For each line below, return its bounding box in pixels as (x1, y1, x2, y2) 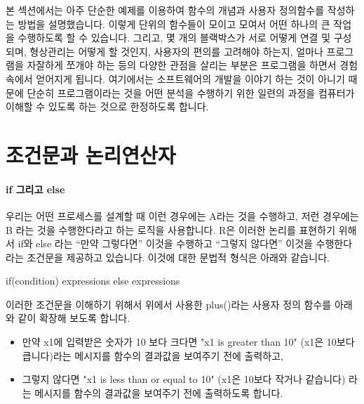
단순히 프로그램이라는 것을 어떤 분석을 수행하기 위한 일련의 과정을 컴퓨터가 (27, 85, 355, 100)
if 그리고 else (6, 181, 65, 196)
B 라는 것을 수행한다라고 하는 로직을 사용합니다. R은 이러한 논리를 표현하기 (6, 222, 336, 237)
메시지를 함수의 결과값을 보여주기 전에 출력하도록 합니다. (34, 385, 283, 400)
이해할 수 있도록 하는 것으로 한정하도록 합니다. (6, 99, 209, 114)
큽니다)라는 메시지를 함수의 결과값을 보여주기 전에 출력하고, (22, 348, 283, 363)
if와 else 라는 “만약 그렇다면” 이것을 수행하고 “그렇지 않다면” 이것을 (18, 236, 313, 251)
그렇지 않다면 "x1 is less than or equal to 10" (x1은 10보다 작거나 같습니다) (22, 372, 346, 386)
